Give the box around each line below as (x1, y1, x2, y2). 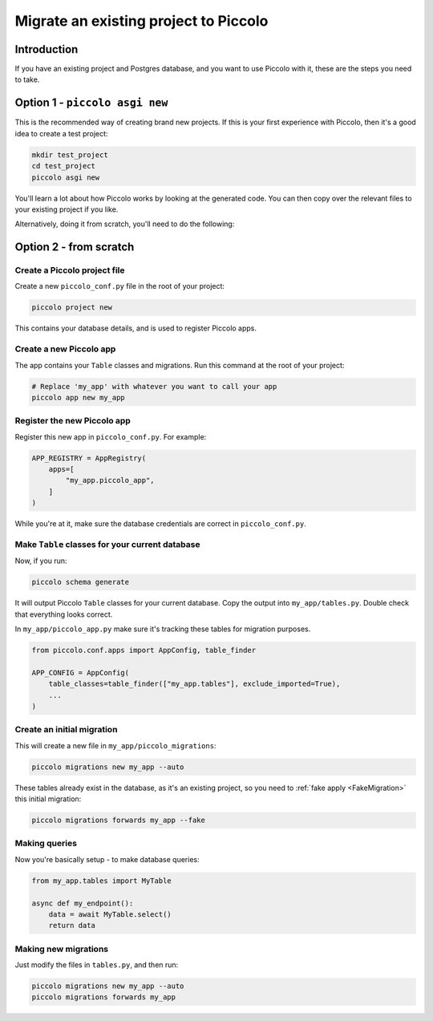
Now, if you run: (14, 556, 67, 565)
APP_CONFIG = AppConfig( (31, 668, 130, 677)
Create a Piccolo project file (14, 265, 125, 276)
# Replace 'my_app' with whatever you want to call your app (31, 382, 277, 391)
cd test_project (31, 161, 96, 171)
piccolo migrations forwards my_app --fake (31, 816, 206, 825)
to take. (14, 75, 40, 84)
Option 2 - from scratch (14, 241, 135, 254)
